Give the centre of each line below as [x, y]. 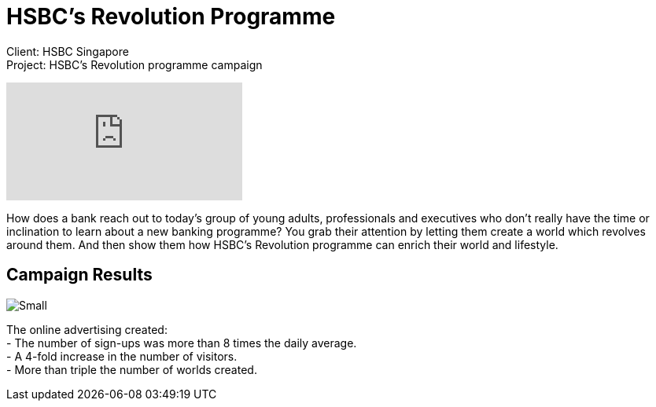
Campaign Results [79, 275]
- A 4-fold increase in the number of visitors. [122, 356]
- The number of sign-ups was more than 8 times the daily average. [182, 343]
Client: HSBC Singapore [68, 51]
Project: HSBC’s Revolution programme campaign [135, 64]
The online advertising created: [87, 329]
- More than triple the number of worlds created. [132, 369]
